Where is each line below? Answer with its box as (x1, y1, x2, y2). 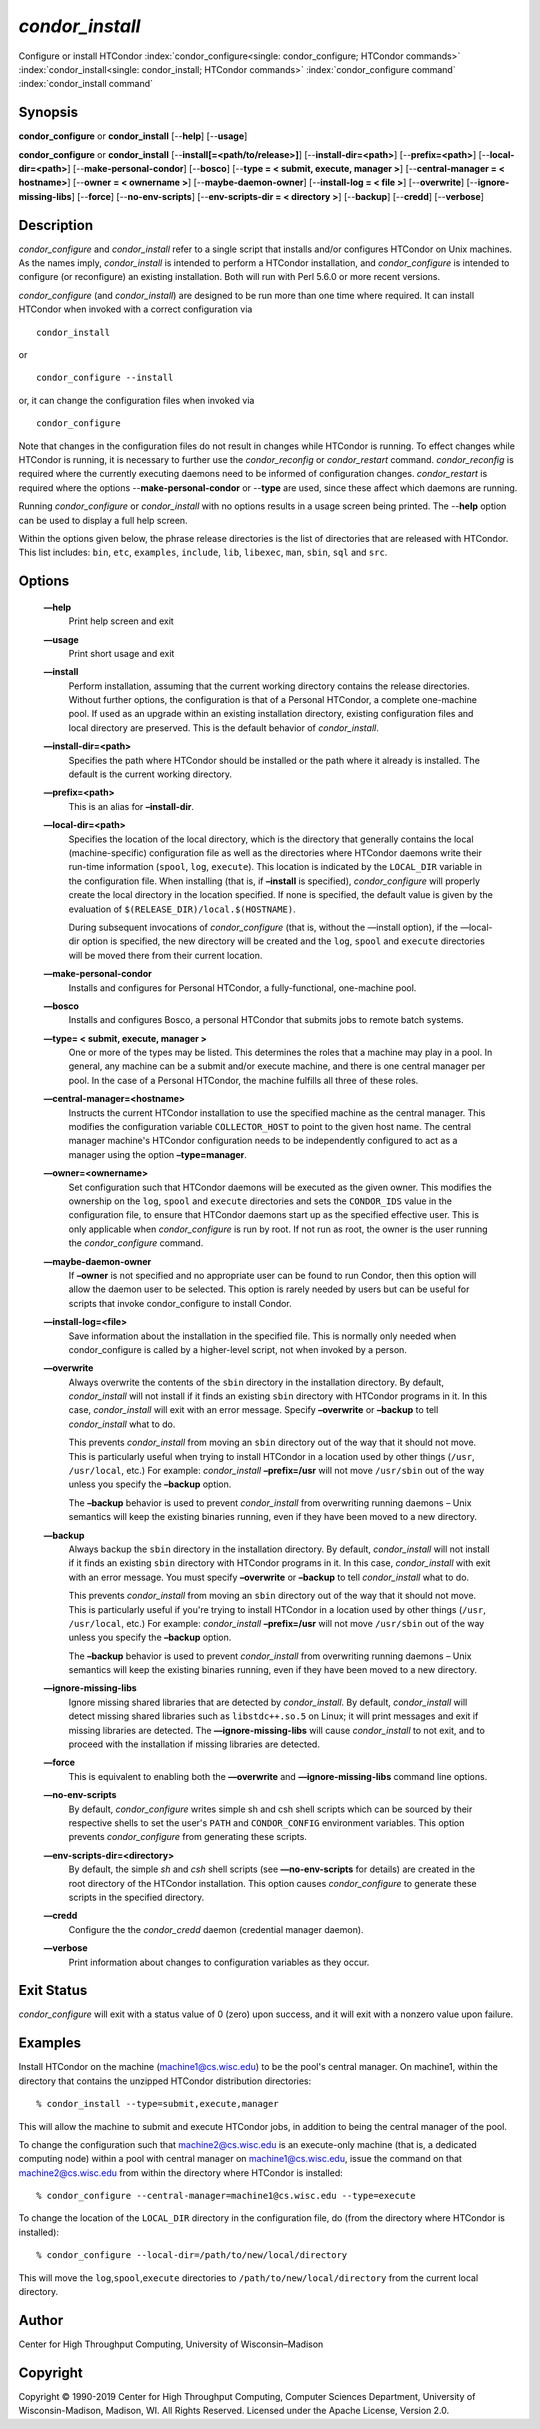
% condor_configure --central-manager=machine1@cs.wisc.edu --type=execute (36, 2190, 416, 2202)
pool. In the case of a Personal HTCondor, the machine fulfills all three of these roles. (68, 1074, 419, 1086)
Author (18, 2311, 64, 2329)
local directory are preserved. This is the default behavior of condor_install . (68, 721, 379, 734)
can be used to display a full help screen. (18, 514, 189, 526)
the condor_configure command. (68, 1237, 204, 1249)
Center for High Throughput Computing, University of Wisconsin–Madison (18, 2338, 324, 2350)
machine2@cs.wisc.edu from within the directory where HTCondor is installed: (18, 2166, 344, 2179)
